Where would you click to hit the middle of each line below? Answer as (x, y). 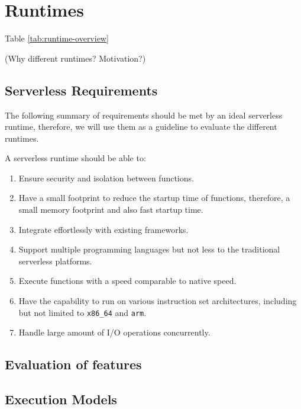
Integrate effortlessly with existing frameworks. (103, 229)
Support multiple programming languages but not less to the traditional (149, 249)
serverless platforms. (55, 261)
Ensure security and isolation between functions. (106, 178)
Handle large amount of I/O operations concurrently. (114, 332)
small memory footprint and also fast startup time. (111, 210)
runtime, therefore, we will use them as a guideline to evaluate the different (141, 127)
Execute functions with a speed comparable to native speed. (127, 281)
